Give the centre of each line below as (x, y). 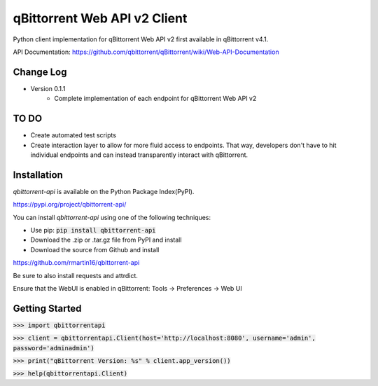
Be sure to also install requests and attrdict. (75, 275)
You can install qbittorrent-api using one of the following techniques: (112, 217)
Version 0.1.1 (48, 88)
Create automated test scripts (73, 135)
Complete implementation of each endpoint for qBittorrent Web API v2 (155, 99)
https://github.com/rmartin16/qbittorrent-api (76, 263)
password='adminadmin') (54, 348)
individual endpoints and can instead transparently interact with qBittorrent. (139, 155)
